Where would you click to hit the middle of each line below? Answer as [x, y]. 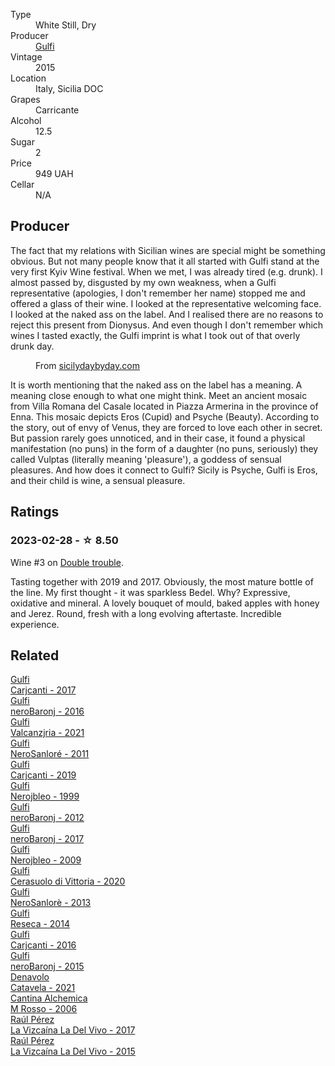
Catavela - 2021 [43, 988]
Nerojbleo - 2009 [46, 860]
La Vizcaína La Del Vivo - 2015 [73, 1051]
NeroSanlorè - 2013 [51, 903]
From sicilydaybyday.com [87, 365]
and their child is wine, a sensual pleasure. [98, 480]
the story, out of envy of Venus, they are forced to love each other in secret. [166, 427]
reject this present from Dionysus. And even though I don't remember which [167, 325]
